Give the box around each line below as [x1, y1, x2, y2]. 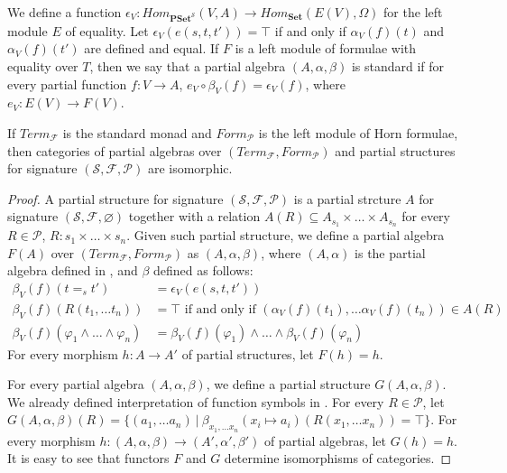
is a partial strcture [293, 189, 401, 208]
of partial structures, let [181, 344, 314, 363]
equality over [7, 56, 78, 75]
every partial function [7, 74, 127, 93]
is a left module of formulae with [235, 39, 417, 58]
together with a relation [128, 207, 261, 226]
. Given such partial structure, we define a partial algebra [126, 226, 445, 245]
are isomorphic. [147, 159, 233, 178]
